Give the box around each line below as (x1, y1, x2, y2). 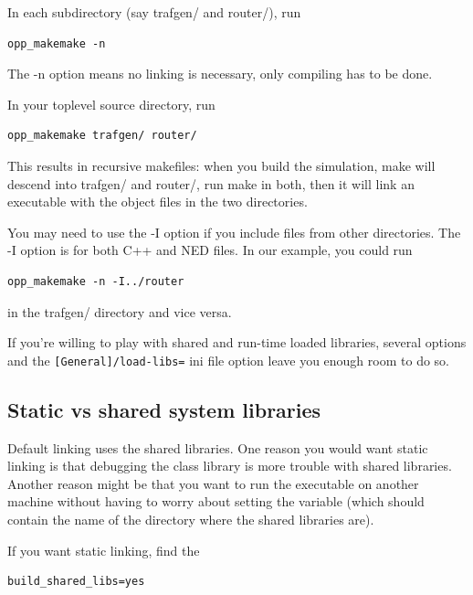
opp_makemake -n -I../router (7, 274, 184, 288)
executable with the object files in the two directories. (7, 192, 308, 211)
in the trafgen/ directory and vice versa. (7, 302, 232, 321)
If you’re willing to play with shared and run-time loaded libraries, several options (7, 333, 467, 352)
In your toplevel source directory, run (7, 94, 215, 113)
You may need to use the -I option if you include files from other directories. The (7, 222, 461, 241)
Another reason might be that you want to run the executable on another (7, 473, 419, 493)
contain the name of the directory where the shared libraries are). (7, 509, 374, 528)
